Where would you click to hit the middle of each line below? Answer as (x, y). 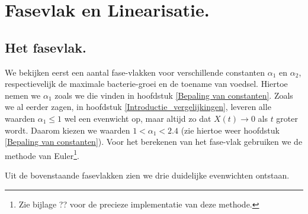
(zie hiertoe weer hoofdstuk (230, 130)
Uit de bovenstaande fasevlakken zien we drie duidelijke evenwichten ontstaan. (147, 175)
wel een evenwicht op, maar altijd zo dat (138, 118)
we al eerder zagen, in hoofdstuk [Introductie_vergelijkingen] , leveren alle (138, 107)
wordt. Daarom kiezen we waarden (68, 130)
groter (287, 118)
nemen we (23, 95)
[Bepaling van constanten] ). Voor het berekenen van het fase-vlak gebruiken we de (154, 142)
